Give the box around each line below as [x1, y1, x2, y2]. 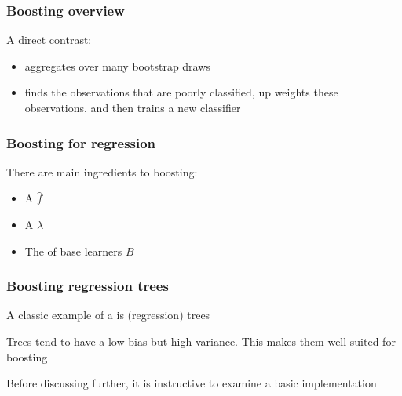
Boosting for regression [6, 133, 156, 152]
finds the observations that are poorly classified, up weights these [24, 84, 338, 100]
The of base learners [24, 242, 122, 259]
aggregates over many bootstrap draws [24, 57, 210, 74]
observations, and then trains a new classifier [24, 100, 241, 115]
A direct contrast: [6, 31, 92, 48]
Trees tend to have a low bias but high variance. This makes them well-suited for [6, 333, 396, 349]
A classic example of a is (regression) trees [6, 307, 210, 323]
